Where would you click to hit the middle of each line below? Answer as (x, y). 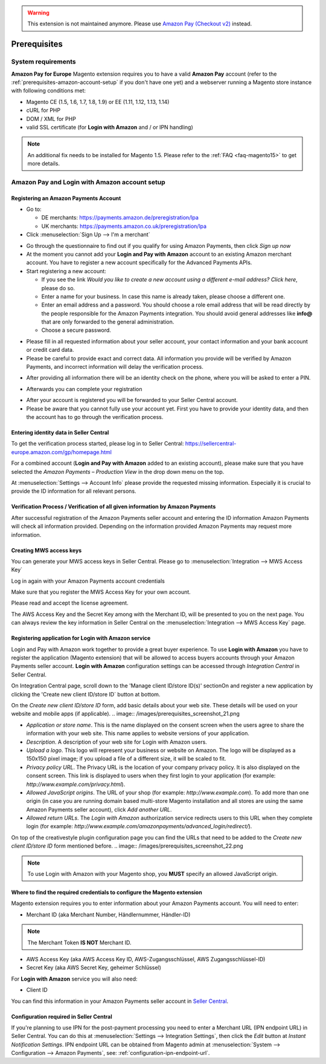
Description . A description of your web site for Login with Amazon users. (117, 742)
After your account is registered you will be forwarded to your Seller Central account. (132, 400)
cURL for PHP (43, 110)
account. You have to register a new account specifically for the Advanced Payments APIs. (139, 262)
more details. (44, 164)
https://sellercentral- (211, 444)
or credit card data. (50, 350)
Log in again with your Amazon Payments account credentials (88, 581)
